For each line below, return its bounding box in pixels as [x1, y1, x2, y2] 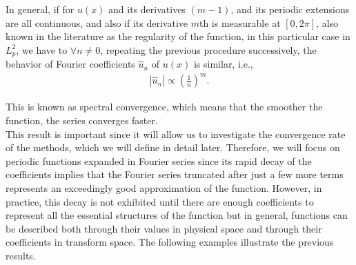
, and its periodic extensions [230, 2, 350, 16]
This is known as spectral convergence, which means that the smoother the [6, 99, 323, 114]
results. [6, 248, 36, 262]
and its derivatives [108, 2, 186, 16]
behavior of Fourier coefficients [6, 57, 135, 71]
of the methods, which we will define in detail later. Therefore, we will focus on [6, 140, 340, 155]
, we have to [16, 42, 68, 57]
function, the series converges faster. [6, 112, 158, 127]
